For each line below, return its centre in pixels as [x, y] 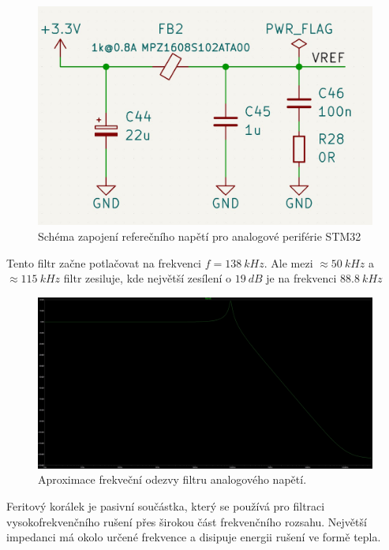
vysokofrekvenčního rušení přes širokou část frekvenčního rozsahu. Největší [187, 521]
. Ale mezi [288, 262]
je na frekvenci [301, 278]
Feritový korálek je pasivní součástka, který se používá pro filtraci [166, 505]
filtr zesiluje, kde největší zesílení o [147, 278]
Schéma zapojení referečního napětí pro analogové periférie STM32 [200, 236]
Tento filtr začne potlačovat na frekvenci [104, 262]
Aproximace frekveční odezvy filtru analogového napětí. [172, 479]
